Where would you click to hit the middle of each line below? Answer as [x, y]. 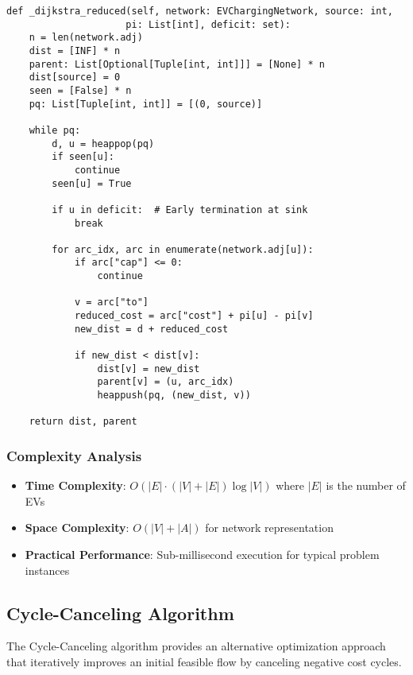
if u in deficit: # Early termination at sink [180, 209]
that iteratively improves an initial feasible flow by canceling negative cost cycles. [204, 661]
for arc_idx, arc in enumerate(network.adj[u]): [183, 249]
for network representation [269, 528]
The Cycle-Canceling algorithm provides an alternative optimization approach [196, 646]
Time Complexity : [75, 485]
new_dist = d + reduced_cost [151, 329]
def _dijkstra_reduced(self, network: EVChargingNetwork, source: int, [200, 11]
